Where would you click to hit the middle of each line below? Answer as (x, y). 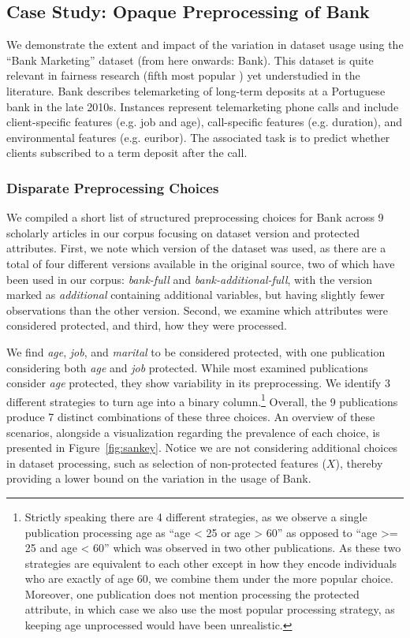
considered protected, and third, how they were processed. (147, 325)
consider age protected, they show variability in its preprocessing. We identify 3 (198, 383)
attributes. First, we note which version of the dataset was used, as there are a (196, 248)
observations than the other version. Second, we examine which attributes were (197, 310)
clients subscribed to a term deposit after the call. (127, 153)
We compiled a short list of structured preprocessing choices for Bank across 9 (195, 217)
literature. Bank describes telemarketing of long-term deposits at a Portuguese (196, 90)
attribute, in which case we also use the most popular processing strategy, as (210, 609)
